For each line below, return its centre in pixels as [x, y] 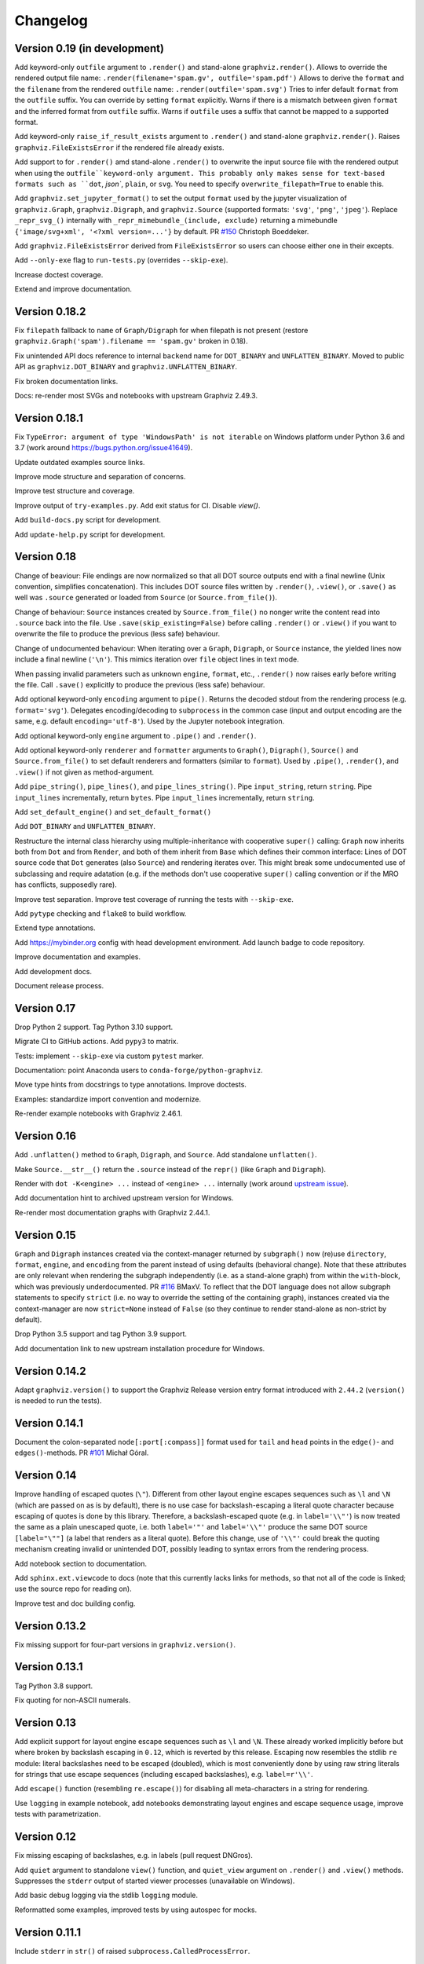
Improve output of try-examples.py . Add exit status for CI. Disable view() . [137, 505]
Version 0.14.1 [49, 1423]
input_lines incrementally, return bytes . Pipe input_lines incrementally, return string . [164, 797]
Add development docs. [53, 971]
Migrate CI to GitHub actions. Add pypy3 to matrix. [97, 1042]
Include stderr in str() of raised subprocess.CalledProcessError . [132, 1951]
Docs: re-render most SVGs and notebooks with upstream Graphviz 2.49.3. [136, 395]
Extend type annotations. [55, 928]
